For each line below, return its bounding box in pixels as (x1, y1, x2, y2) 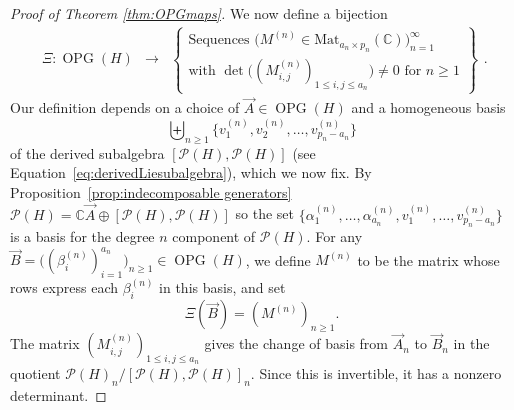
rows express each (10, 277, 118, 298)
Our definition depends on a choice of (10, 97, 240, 118)
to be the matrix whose (357, 249, 500, 270)
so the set (235, 203, 295, 224)
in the (453, 333, 490, 354)
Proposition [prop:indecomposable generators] (10, 181, 292, 202)
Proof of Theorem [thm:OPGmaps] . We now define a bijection (10, 3, 388, 23)
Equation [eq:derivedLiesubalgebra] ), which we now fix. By (10, 162, 372, 183)
